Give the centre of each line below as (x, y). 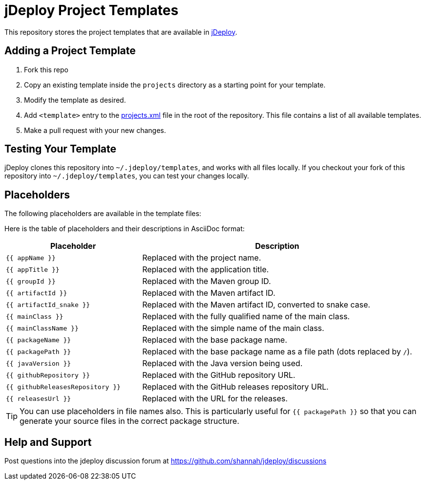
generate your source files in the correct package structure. (129, 421)
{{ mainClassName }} (42, 328)
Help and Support (48, 442)
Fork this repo (46, 69)
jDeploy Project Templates (92, 10)
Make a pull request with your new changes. (95, 130)
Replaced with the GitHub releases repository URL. (235, 387)
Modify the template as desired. (75, 100)
